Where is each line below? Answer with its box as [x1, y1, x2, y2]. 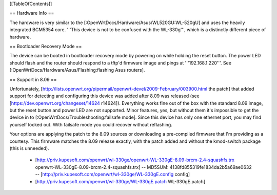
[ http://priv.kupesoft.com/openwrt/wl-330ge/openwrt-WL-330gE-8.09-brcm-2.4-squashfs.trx [35, 157, 234, 163]
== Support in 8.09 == [9, 76, 57, 82]
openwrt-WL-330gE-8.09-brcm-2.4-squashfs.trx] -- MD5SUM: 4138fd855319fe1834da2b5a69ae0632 [35, 164, 252, 170]
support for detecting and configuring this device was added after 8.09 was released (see [9, 93, 200, 99]
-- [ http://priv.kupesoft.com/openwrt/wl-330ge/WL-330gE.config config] [35, 171, 190, 178]
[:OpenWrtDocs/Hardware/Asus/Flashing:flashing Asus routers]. [9, 67, 145, 73]
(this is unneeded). [9, 145, 49, 151]
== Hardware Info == [9, 10, 54, 16]
